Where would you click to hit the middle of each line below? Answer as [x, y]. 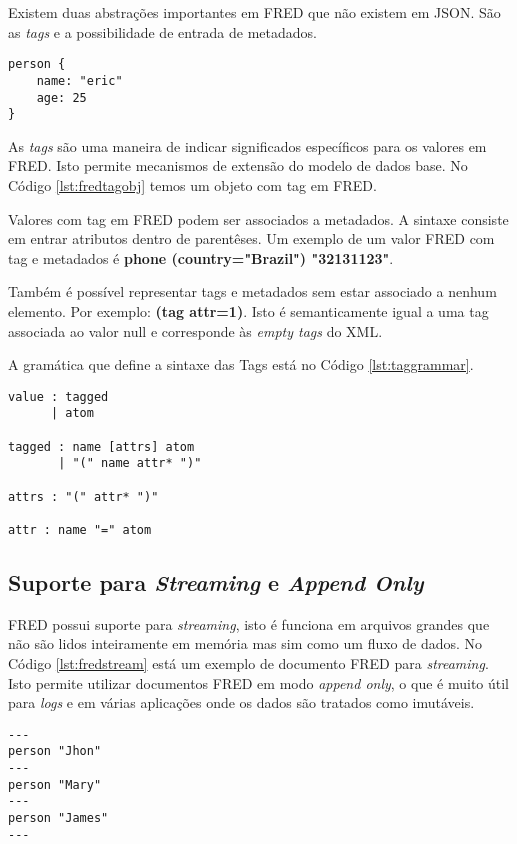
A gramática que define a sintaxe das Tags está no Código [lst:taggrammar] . [241, 364]
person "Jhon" [55, 751]
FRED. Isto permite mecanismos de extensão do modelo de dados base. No [238, 165]
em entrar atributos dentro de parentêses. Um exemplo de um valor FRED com [251, 238]
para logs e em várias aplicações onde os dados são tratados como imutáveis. [241, 702]
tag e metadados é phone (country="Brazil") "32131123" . [201, 257]
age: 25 [61, 97]
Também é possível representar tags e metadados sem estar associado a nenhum [252, 291]
